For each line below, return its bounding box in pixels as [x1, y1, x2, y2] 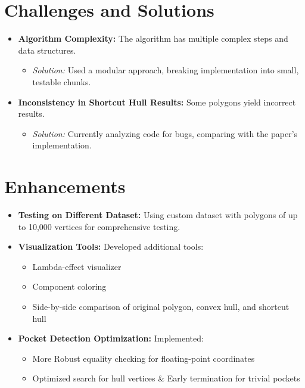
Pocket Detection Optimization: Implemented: [18, 332, 204, 344]
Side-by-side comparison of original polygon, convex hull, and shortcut [32, 300, 290, 312]
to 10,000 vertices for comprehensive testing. [18, 220, 180, 232]
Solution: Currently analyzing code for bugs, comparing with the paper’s [32, 127, 298, 139]
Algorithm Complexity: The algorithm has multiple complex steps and [18, 32, 288, 45]
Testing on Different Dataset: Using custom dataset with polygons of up [18, 209, 298, 221]
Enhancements [4, 174, 126, 198]
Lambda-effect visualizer [32, 260, 122, 272]
